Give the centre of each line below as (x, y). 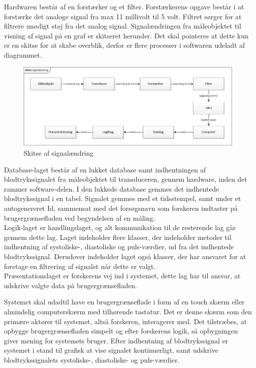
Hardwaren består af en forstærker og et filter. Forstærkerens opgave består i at (124, 6)
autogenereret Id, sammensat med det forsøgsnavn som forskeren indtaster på (121, 208)
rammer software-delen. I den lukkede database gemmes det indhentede (112, 188)
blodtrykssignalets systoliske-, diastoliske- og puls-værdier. (92, 359)
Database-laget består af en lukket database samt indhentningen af (105, 169)
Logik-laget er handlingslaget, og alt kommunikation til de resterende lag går (120, 227)
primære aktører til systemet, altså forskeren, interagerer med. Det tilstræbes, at (126, 321)
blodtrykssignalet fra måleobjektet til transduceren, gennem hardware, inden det (126, 179)
